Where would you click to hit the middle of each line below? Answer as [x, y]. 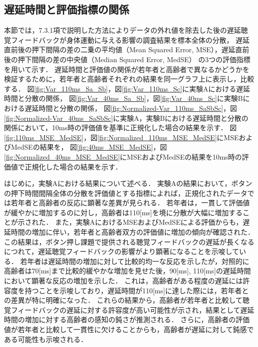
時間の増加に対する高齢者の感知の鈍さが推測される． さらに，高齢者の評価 [127, 319]
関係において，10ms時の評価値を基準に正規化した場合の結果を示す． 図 [120, 128]
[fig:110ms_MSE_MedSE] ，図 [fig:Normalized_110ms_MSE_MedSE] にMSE [122, 137]
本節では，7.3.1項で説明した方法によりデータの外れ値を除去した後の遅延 [123, 30]
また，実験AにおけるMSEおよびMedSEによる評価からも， [149, 222]
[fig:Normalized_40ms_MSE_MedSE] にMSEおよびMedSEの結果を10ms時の [123, 156]
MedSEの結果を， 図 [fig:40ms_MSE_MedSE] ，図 [89, 147]
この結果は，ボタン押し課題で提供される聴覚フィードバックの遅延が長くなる [129, 241]
